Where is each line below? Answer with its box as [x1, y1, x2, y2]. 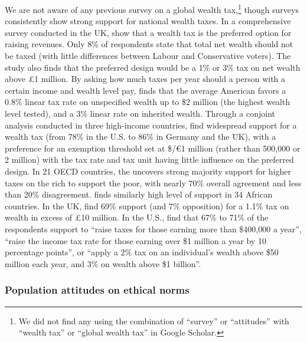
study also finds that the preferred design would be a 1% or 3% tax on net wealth [5, 61, 301, 73]
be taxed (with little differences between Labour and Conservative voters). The [5, 50, 291, 62]
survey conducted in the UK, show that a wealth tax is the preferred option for [5, 26, 292, 38]
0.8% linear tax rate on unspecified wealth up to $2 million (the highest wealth [5, 96, 290, 108]
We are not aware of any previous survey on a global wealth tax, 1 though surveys [5, 2, 299, 15]
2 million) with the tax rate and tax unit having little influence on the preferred [5, 153, 294, 166]
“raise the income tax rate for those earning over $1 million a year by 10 [5, 234, 266, 246]
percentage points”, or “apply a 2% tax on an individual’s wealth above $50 [5, 246, 279, 258]
